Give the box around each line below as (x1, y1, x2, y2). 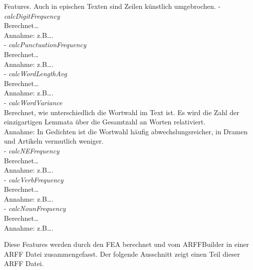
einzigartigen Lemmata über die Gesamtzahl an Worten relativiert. (4, 117, 206, 127)
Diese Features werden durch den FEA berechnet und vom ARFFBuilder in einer (4, 239, 249, 249)
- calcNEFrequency (4, 145, 60, 155)
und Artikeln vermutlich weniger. (4, 136, 104, 146)
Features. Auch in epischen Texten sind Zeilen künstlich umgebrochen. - (4, 1, 221, 11)
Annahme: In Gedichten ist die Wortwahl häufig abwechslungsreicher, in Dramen (4, 126, 248, 136)
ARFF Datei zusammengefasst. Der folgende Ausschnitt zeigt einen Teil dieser (4, 248, 240, 259)
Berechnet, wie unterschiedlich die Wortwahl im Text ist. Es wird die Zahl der (4, 107, 239, 117)
